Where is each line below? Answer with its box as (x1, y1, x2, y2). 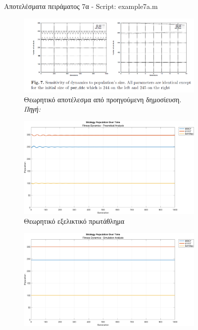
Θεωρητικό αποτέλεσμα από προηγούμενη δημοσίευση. (24, 94, 182, 104)
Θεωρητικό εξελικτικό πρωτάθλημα (24, 215, 125, 226)
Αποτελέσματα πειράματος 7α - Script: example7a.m (4, 1, 158, 11)
